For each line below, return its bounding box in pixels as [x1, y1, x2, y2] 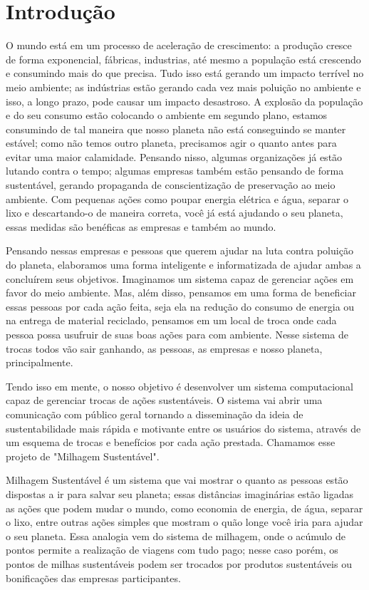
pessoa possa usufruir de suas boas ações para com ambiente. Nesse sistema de [6, 327, 348, 341]
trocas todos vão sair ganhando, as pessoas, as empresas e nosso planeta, [6, 341, 323, 356]
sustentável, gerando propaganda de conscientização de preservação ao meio [6, 177, 336, 192]
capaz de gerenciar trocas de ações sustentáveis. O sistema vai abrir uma [6, 393, 323, 408]
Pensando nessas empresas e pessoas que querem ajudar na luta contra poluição [6, 243, 353, 258]
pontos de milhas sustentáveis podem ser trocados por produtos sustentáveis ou [6, 556, 352, 571]
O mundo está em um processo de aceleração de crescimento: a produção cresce [6, 38, 352, 53]
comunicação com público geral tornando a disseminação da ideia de [6, 406, 303, 421]
